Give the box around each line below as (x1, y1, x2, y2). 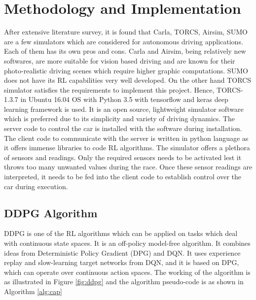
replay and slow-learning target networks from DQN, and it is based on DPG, (4, 257, 239, 267)
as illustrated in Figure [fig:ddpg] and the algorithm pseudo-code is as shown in (4, 276, 244, 287)
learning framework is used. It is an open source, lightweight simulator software (4, 103, 244, 114)
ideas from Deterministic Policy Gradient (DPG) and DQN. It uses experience (4, 247, 241, 258)
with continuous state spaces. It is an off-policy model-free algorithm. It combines (4, 238, 251, 248)
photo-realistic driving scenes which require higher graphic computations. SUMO (4, 65, 248, 75)
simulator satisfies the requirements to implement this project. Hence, (4, 84, 215, 95)
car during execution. (4, 181, 68, 191)
